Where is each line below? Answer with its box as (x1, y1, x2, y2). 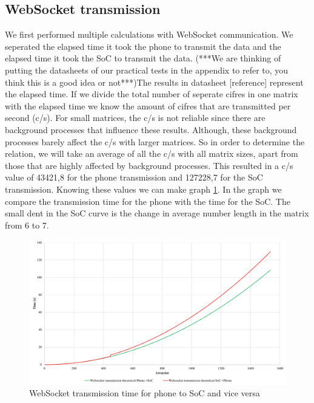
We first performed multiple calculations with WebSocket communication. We (5, 28, 293, 41)
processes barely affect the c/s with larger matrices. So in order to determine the (5, 135, 305, 148)
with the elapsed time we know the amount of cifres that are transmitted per (5, 99, 291, 112)
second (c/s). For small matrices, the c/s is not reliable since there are (5, 111, 266, 124)
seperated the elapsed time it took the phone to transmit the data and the (5, 40, 281, 52)
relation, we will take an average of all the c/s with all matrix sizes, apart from (5, 147, 298, 160)
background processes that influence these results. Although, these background (5, 123, 297, 136)
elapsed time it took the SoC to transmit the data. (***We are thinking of (5, 52, 281, 64)
